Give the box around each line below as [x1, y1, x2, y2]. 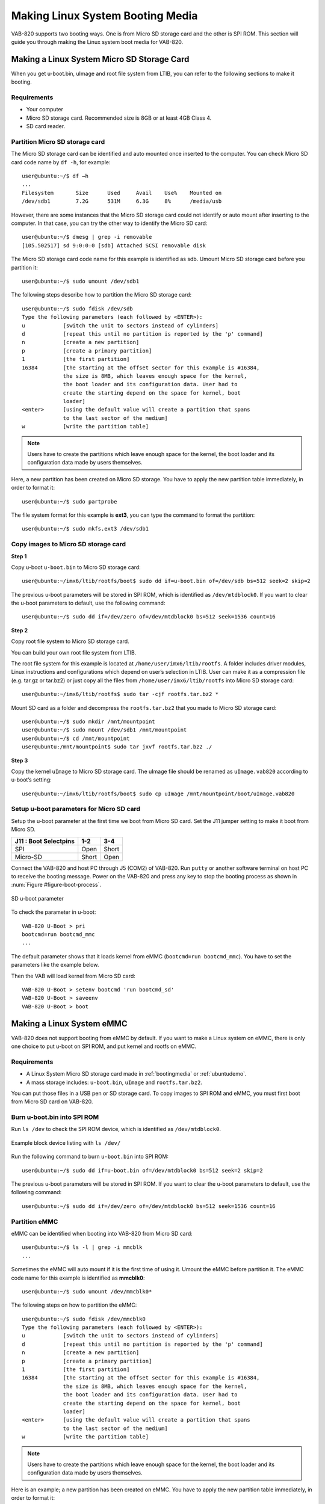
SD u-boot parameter [11, 895, 64, 902]
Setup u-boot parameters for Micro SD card [11, 805, 141, 813]
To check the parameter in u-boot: [11, 908, 96, 916]
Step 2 [11, 626, 28, 634]
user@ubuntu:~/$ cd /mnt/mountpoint [22, 735, 130, 742]
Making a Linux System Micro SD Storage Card [11, 54, 190, 64]
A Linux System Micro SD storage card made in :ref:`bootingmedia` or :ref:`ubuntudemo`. [26, 1070, 247, 1077]
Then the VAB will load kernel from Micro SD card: [11, 972, 135, 979]
